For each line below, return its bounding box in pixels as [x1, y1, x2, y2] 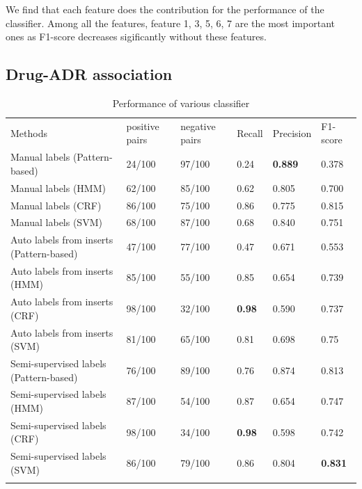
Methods [10, 125, 47, 140]
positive [126, 118, 159, 133]
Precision [272, 125, 312, 140]
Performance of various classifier [112, 95, 250, 110]
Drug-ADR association [6, 63, 173, 85]
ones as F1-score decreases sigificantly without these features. [6, 29, 267, 44]
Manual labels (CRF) [10, 198, 102, 212]
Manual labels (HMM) [10, 180, 106, 195]
